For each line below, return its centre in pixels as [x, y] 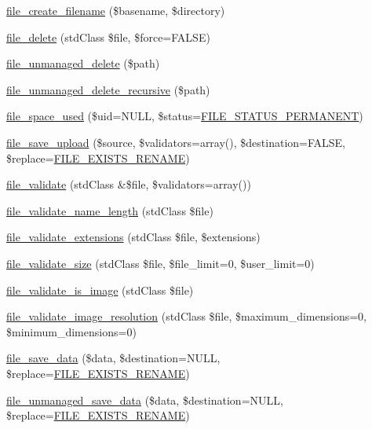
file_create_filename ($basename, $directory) [116, 10]
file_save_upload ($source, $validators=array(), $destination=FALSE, [176, 142]
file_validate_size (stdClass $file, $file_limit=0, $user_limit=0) [160, 263]
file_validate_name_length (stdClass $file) [110, 210]
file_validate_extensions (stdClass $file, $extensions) [133, 237]
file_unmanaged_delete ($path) [83, 63]
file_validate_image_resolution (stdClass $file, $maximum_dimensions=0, [187, 316]
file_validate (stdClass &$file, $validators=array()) [129, 184]
